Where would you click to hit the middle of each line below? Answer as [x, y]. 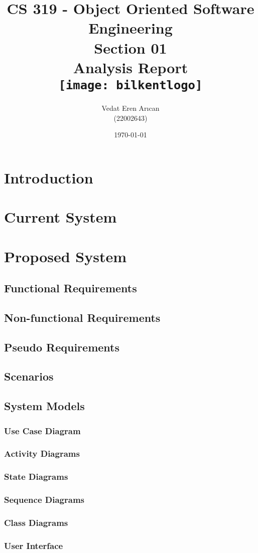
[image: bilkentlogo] [131, 85]
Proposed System [66, 256]
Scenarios [29, 376]
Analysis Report [131, 67]
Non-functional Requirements [82, 317]
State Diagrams [36, 477]
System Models [44, 406]
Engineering [131, 28]
